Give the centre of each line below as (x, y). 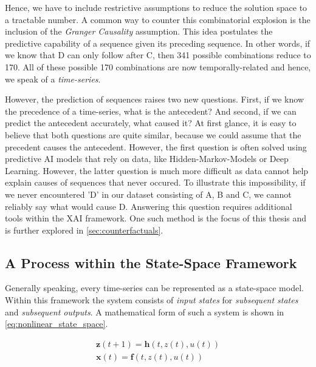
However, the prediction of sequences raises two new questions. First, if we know (154, 99)
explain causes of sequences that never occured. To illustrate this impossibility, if (155, 182)
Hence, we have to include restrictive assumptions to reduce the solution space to (156, 7)
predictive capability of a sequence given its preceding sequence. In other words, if (158, 43)
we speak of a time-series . (53, 79)
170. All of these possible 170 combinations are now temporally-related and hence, (158, 66)
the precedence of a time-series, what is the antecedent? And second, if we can (151, 111)
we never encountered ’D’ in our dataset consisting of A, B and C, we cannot (148, 194)
